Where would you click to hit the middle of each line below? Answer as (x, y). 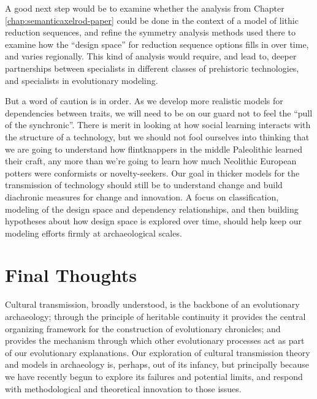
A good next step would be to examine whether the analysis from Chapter (145, 8)
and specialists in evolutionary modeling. (82, 80)
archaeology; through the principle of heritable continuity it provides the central (155, 316)
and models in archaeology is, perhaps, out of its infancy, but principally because (157, 364)
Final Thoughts (71, 275)
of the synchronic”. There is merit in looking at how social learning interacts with (158, 125)
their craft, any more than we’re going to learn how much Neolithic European (151, 161)
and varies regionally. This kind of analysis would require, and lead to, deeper (151, 56)
